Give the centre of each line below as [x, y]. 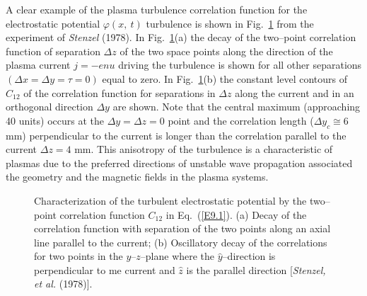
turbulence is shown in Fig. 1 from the [230, 23]
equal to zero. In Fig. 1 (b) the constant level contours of [225, 78]
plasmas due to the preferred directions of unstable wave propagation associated [179, 163]
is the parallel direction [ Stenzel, [256, 269]
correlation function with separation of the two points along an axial [182, 228]
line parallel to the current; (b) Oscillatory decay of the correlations [181, 242]
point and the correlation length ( [241, 120]
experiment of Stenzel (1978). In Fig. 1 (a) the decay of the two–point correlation [181, 37]
